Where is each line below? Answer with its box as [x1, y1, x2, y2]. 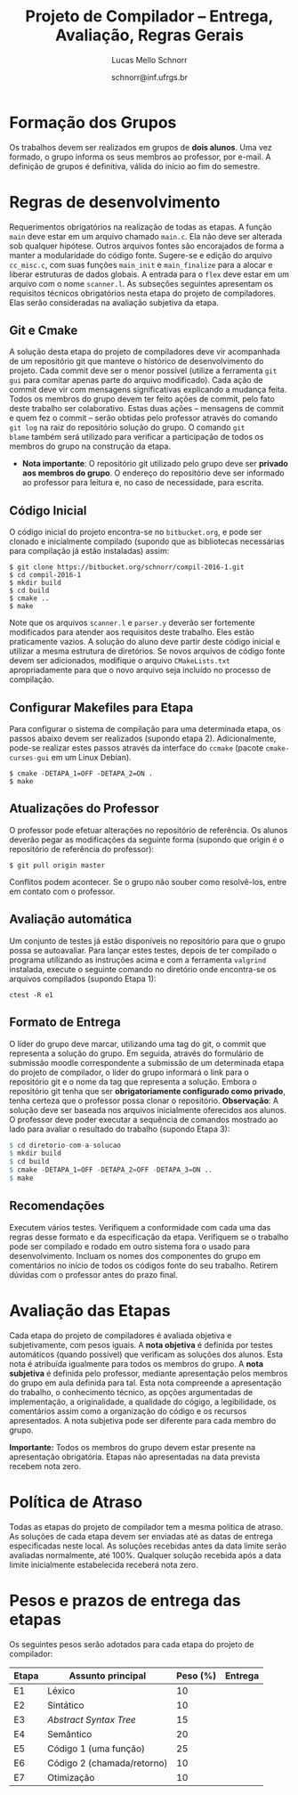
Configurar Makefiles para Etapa [9, 700, 194, 715]
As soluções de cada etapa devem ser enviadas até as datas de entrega [9, 1531, 274, 1541]
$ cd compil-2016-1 [9, 571, 82, 580]
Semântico [47, 1727, 93, 1740]
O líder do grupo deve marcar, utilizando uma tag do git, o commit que [9, 1038, 267, 1049]
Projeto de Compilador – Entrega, [25, 6, 274, 27]
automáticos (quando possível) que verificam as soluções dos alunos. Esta [9, 1349, 283, 1360]
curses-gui [9, 754, 50, 763]
